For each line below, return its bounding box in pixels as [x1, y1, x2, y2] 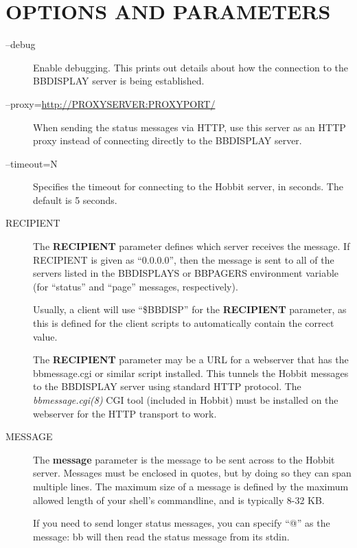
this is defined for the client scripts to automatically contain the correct [33, 316, 334, 330]
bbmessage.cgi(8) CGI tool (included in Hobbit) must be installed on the [33, 393, 338, 407]
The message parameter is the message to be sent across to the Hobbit [33, 452, 335, 466]
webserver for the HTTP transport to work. [33, 406, 217, 420]
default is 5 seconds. [33, 192, 117, 207]
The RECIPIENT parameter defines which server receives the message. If [33, 239, 350, 253]
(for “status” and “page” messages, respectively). [33, 279, 238, 293]
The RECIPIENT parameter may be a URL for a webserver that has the [33, 352, 349, 367]
